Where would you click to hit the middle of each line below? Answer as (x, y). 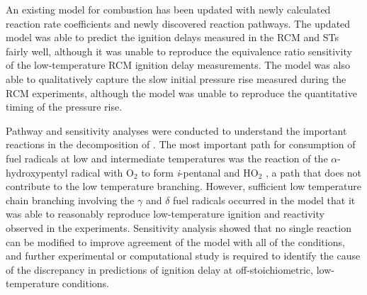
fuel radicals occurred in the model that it (264, 200)
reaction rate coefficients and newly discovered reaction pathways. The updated (178, 23)
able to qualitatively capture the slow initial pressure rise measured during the (176, 78)
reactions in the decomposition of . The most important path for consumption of (181, 144)
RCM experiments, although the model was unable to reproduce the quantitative (181, 93)
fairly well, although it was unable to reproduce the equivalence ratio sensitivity (179, 51)
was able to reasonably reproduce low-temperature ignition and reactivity (165, 214)
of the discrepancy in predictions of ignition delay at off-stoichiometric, (159, 269)
